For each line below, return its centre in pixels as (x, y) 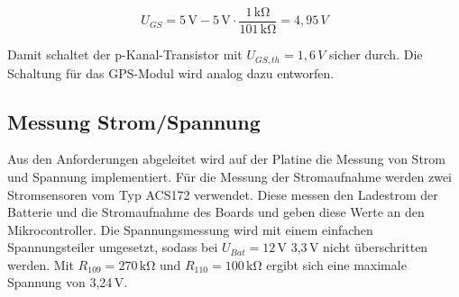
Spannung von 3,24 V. (68, 282)
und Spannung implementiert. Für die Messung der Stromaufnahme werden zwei (230, 176)
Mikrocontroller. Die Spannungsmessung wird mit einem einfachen (190, 229)
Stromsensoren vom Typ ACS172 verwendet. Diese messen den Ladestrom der (223, 194)
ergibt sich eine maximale (336, 264)
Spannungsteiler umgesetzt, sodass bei (113, 247)
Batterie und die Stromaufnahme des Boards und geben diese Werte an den (216, 212)
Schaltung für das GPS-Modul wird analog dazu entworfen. (171, 72)
